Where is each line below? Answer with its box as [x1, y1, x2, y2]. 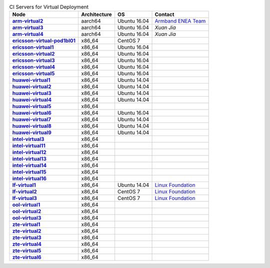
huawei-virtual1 [12, 76, 50, 83]
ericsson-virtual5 [12, 70, 55, 77]
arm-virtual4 [12, 30, 43, 37]
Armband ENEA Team [154, 17, 206, 24]
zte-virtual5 [12, 247, 41, 254]
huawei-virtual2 [12, 83, 51, 90]
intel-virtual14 [12, 162, 47, 169]
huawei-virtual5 [12, 103, 51, 110]
